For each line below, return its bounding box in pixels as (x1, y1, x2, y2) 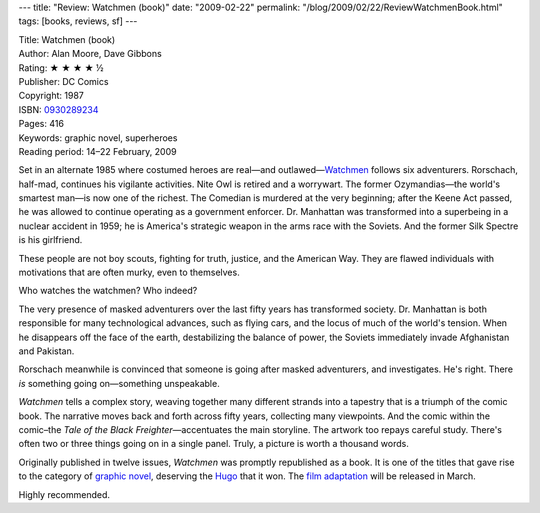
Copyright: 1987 (18, 90, 84, 102)
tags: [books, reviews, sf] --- (18, 15, 138, 27)
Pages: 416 (18, 118, 65, 130)
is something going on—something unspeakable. (18, 377, 220, 389)
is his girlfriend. (18, 234, 83, 246)
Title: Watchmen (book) (18, 33, 116, 45)
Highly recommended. (18, 488, 110, 500)
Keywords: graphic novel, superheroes (18, 131, 178, 144)
